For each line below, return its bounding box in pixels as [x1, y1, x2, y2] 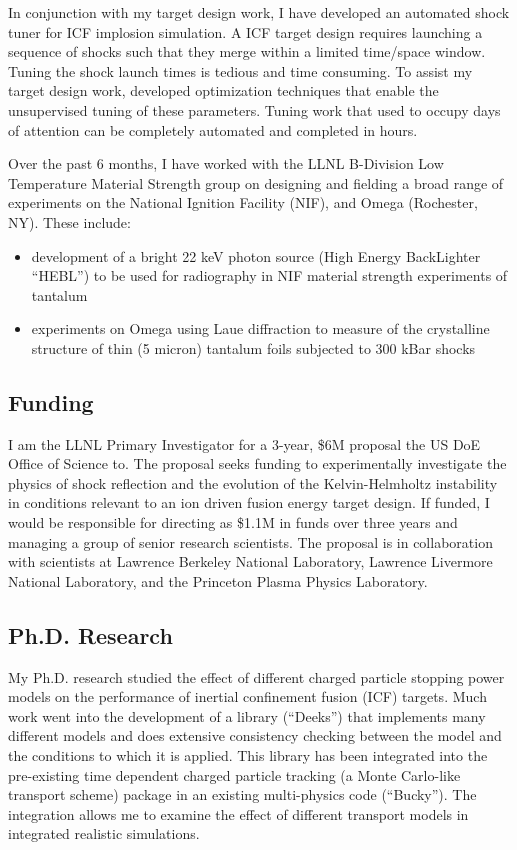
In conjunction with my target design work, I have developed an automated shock [8, 2, 510, 22]
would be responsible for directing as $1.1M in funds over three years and [8, 512, 458, 533]
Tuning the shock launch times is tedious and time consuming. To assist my [8, 60, 473, 81]
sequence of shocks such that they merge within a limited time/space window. [8, 41, 486, 62]
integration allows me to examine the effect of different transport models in [8, 803, 469, 824]
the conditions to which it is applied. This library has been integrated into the [8, 745, 488, 766]
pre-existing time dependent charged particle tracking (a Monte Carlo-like [8, 764, 461, 785]
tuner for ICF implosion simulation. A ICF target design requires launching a [8, 21, 483, 42]
